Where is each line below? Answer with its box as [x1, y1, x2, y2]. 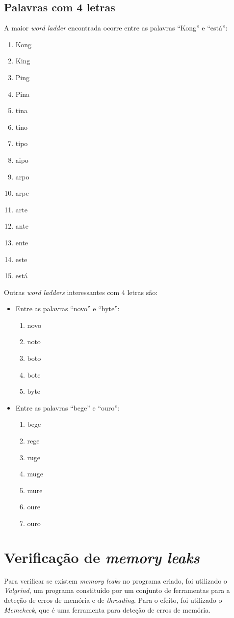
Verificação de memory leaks [4, 547, 200, 567]
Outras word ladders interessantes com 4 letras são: [4, 287, 158, 297]
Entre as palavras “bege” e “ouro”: [15, 402, 120, 412]
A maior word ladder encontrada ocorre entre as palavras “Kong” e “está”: [4, 23, 228, 33]
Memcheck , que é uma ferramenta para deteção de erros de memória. [4, 604, 211, 615]
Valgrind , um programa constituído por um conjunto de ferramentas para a [4, 585, 230, 595]
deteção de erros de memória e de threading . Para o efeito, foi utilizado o [4, 594, 222, 605]
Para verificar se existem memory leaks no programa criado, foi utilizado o [4, 575, 227, 586]
